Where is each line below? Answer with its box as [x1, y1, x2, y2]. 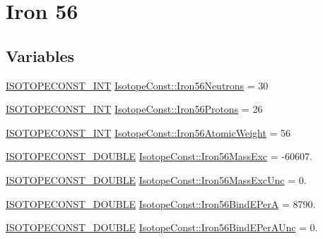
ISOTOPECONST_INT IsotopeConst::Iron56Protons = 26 [6, 102, 263, 116]
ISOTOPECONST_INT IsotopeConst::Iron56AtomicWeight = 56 [6, 125, 291, 140]
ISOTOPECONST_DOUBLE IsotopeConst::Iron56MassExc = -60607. [6, 149, 312, 164]
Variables [6, 44, 75, 66]
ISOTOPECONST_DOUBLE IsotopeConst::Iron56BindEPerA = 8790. [6, 196, 316, 211]
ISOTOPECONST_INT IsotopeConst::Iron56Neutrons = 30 [6, 78, 269, 92]
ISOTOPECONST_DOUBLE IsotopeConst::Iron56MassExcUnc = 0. [6, 172, 307, 187]
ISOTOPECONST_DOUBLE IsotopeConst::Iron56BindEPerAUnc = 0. [6, 220, 318, 235]
